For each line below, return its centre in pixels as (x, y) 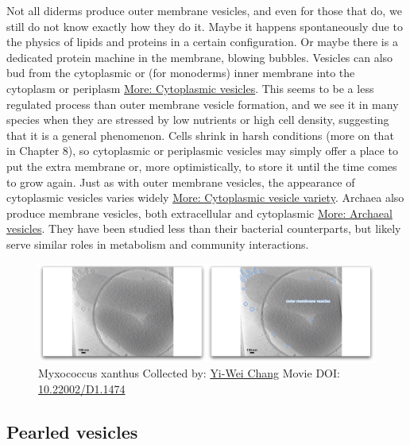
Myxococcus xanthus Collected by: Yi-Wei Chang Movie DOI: (189, 373)
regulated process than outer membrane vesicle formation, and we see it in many (203, 104)
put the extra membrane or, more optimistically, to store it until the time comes (202, 166)
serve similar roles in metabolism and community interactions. (158, 244)
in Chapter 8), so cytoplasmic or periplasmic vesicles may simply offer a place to (202, 151)
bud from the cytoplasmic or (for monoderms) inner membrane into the (181, 73)
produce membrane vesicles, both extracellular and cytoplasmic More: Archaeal (199, 213)
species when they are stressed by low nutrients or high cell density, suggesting (198, 120)
